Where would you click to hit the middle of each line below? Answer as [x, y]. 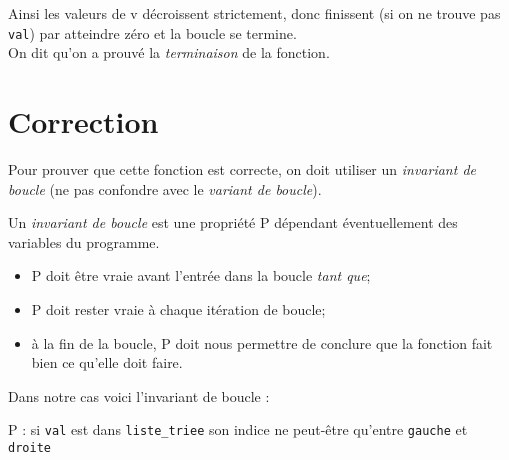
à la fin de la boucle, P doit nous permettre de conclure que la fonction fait [262, 342]
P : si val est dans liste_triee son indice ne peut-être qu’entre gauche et [238, 429]
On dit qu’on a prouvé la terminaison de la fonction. [169, 52]
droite [29, 447]
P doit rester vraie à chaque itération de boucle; [178, 308]
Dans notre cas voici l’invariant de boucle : [139, 395]
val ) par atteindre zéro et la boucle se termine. [152, 32]
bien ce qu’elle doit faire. [107, 362]
